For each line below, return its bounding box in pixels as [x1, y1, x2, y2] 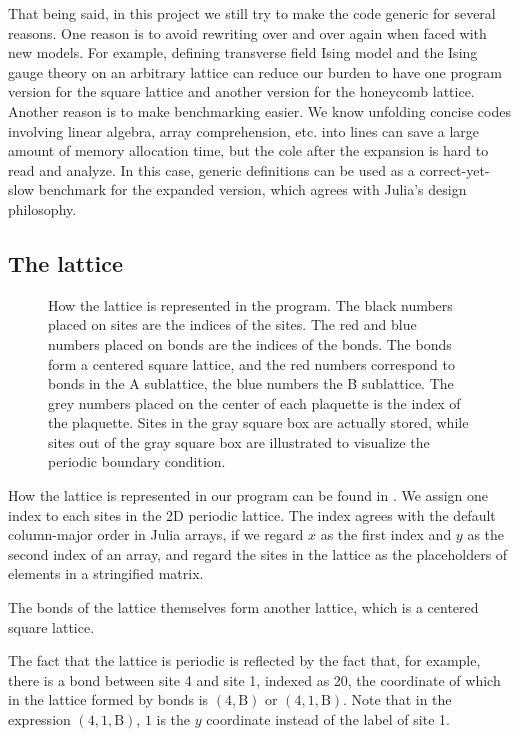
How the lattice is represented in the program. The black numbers [48, 294, 453, 315]
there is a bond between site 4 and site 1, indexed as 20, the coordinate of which [8, 669, 501, 690]
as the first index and [320, 524, 452, 545]
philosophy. [8, 198, 77, 219]
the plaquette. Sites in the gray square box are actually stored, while [48, 412, 469, 433]
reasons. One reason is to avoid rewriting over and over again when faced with [8, 22, 487, 43]
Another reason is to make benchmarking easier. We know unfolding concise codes [8, 100, 511, 121]
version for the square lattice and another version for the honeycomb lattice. [8, 81, 475, 102]
